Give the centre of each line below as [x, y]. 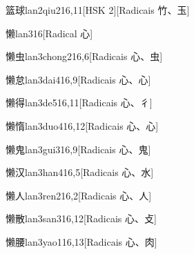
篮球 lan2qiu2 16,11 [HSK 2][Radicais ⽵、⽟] [98, 10]
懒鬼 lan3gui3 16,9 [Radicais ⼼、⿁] [78, 149]
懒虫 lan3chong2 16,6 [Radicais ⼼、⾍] [84, 56]
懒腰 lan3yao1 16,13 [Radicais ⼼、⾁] [81, 241]
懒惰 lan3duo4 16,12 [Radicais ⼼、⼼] [82, 125]
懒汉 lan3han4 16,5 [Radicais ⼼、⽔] [80, 172]
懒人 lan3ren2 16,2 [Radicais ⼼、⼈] [79, 195]
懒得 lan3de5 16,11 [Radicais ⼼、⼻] [79, 102]
